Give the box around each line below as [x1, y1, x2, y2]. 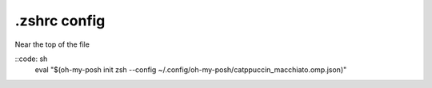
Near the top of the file [14, 40, 90, 49]
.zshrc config [14, 12, 106, 29]
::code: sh [14, 54, 48, 63]
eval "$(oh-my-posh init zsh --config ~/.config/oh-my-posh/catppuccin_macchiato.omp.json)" [34, 65, 347, 75]
